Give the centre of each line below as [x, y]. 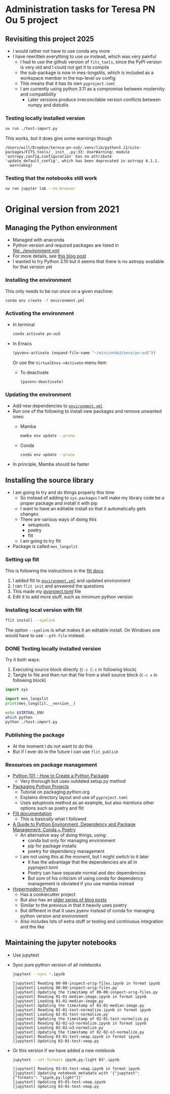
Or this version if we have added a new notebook [64, 1050]
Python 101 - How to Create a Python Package [60, 776]
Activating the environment [40, 313]
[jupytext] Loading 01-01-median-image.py [58, 1001]
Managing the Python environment [61, 228]
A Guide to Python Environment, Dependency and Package [74, 824]
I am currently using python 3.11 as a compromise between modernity [92, 89]
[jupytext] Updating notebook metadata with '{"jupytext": [76, 1073]
